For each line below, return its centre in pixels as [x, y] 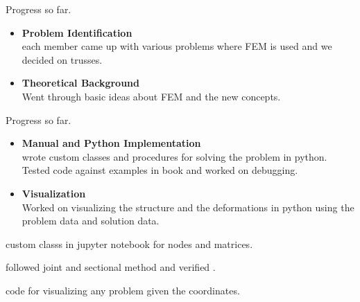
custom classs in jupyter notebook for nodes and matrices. [129, 243]
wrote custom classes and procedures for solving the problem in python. [174, 156]
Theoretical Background [80, 83]
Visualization [54, 193]
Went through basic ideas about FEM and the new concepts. [151, 96]
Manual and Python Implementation [111, 143]
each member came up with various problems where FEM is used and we [177, 46]
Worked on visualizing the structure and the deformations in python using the [188, 207]
